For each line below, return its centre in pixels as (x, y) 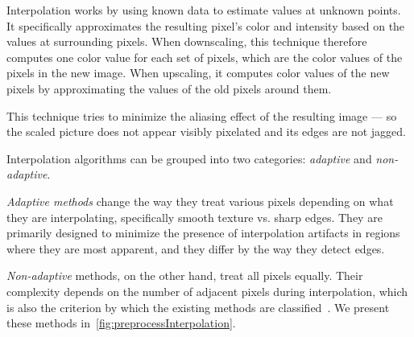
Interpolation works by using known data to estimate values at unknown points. (204, 10)
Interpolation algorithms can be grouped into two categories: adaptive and (189, 158)
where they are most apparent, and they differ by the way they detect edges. (196, 248)
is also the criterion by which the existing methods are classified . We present (198, 307)
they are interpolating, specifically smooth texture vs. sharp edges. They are (195, 217)
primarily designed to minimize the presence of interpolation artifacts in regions (203, 233)
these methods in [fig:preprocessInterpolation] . (121, 323)
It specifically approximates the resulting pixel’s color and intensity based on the (206, 25)
